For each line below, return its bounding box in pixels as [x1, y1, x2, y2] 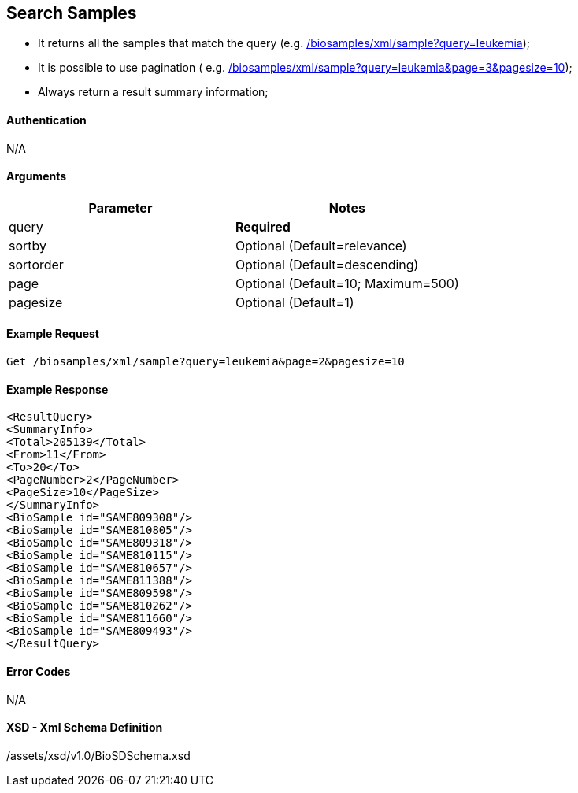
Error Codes [6, 664, 71, 678]
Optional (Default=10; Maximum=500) [235, 275, 459, 291]
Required [235, 218, 291, 235]
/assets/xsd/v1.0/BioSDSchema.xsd [6, 748, 191, 762]
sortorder [9, 256, 64, 272]
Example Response [6, 382, 109, 396]
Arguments [6, 169, 67, 183]
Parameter [88, 199, 153, 216]
